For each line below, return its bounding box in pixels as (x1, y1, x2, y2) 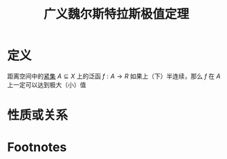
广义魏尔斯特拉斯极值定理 (43, 6, 189, 22)
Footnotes (7, 140, 67, 156)
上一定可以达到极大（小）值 (7, 80, 87, 88)
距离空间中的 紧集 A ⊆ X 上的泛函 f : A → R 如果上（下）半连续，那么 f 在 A (7, 72, 221, 80)
